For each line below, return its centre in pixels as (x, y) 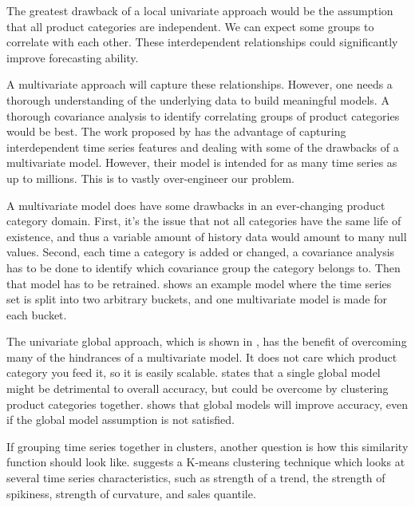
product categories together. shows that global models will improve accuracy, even (207, 404)
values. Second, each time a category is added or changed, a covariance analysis (201, 252)
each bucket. (37, 314)
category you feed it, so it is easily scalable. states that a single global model (194, 372)
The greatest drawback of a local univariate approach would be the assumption (200, 10)
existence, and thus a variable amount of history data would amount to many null (207, 236)
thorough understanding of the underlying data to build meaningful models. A (198, 99)
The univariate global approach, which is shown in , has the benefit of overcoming (207, 341)
